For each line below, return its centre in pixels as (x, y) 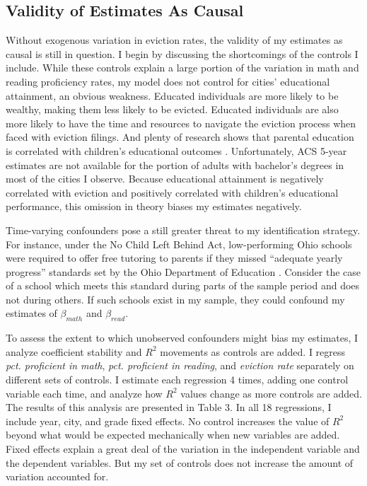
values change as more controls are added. (271, 393)
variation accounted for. (57, 476)
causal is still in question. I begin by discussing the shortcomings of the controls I (182, 53)
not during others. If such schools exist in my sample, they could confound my (175, 299)
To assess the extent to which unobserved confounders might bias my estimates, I (182, 338)
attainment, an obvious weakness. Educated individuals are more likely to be (172, 95)
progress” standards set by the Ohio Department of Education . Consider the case (183, 271)
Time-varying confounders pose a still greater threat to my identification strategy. (183, 230)
